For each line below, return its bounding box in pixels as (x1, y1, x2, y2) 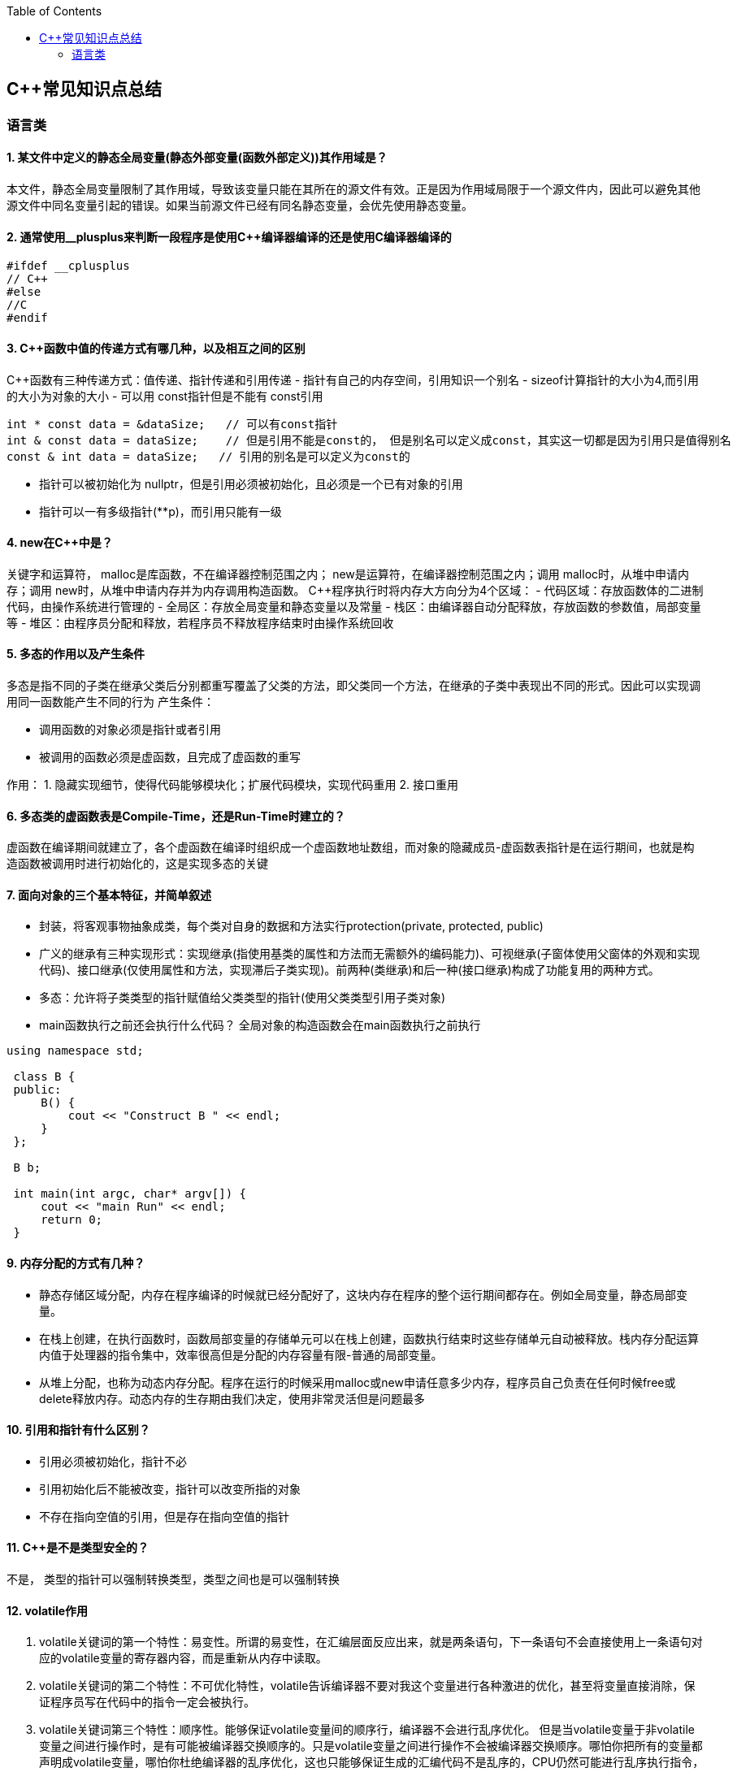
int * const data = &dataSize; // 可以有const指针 (7, 417, 338, 431)
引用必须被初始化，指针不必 (39, 1454, 187, 1468)
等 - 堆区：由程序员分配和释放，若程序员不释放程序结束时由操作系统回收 (7, 615, 394, 630)
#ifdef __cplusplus (7, 259, 130, 273)
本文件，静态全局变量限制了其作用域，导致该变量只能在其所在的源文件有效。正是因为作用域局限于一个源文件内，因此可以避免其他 (7, 182, 700, 197)
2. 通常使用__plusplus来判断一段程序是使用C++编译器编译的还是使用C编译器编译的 (7, 229, 452, 244)
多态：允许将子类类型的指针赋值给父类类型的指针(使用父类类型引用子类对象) (39, 990, 446, 1005)
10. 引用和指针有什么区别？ (7, 1423, 150, 1437)
